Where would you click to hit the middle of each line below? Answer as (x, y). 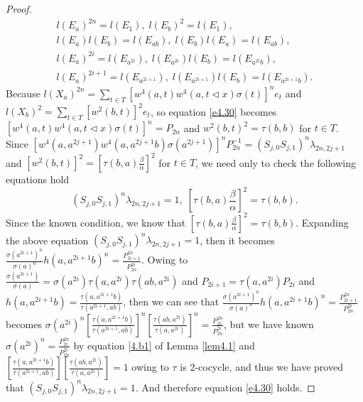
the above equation (47, 240)
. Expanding (322, 222)
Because (23, 93)
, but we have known (269, 324)
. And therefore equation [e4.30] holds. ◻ (225, 387)
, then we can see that (171, 301)
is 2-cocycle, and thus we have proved (261, 367)
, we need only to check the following (276, 162)
